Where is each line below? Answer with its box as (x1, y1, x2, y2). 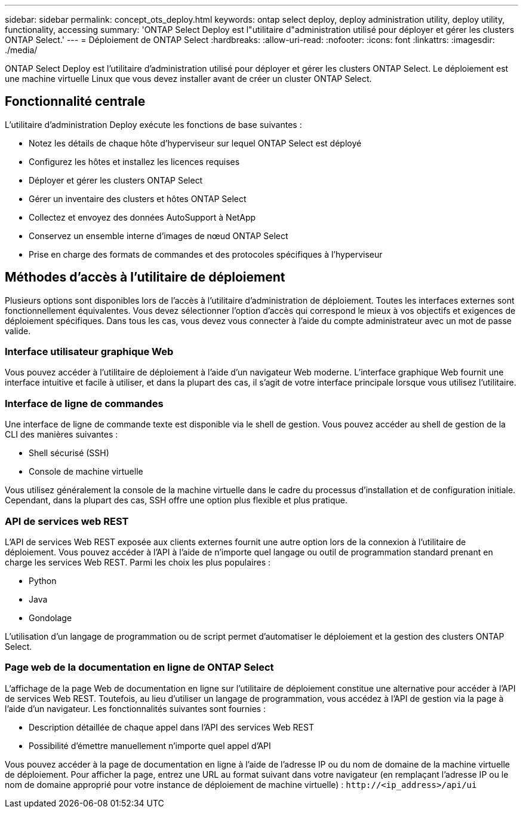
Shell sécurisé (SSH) (29, 448, 109, 459)
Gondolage (29, 612, 72, 623)
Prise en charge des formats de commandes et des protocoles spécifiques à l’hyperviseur (29, 249, 383, 259)
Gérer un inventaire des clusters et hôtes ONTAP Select (29, 193, 247, 204)
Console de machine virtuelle (29, 466, 143, 477)
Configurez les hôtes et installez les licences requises (29, 156, 240, 167)
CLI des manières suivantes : (5, 429, 118, 440)
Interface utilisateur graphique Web (5, 346, 174, 358)
